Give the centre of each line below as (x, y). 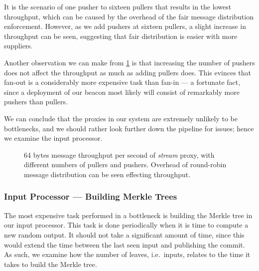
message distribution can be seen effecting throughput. (107, 174)
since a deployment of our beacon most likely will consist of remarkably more (122, 92)
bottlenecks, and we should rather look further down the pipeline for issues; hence (129, 128)
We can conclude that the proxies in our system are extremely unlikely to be (121, 118)
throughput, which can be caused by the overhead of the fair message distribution (129, 16)
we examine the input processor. (53, 138)
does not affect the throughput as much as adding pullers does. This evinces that (128, 72)
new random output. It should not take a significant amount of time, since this (124, 234)
